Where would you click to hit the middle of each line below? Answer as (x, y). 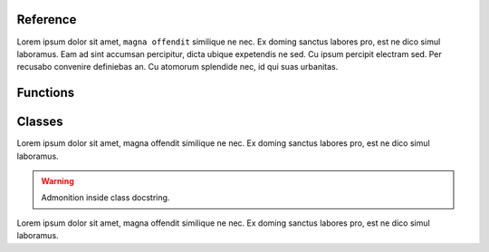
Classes (40, 122)
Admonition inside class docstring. (105, 198)
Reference (47, 19)
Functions (46, 93)
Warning (58, 181)
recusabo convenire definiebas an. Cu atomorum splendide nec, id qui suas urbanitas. (177, 67)
